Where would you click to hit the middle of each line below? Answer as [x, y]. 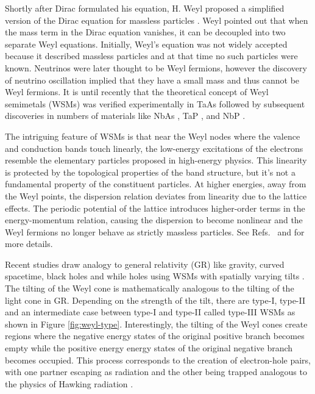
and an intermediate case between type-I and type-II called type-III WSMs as [150, 312]
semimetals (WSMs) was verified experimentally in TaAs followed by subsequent [155, 103]
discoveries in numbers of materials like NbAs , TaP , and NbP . [125, 116]
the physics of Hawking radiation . [69, 383]
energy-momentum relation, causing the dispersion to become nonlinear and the [154, 220]
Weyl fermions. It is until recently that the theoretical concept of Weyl [137, 92]
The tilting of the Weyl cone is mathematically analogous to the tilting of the [150, 288]
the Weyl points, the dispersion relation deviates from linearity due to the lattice [156, 195]
